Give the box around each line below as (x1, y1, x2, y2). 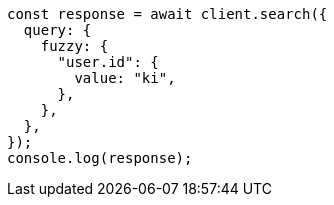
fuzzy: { (40, 38, 109, 54)
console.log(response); (7, 150, 193, 166)
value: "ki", (74, 70, 176, 86)
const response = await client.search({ (7, 6, 328, 22)
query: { (23, 22, 92, 38)
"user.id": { (57, 54, 159, 70)
